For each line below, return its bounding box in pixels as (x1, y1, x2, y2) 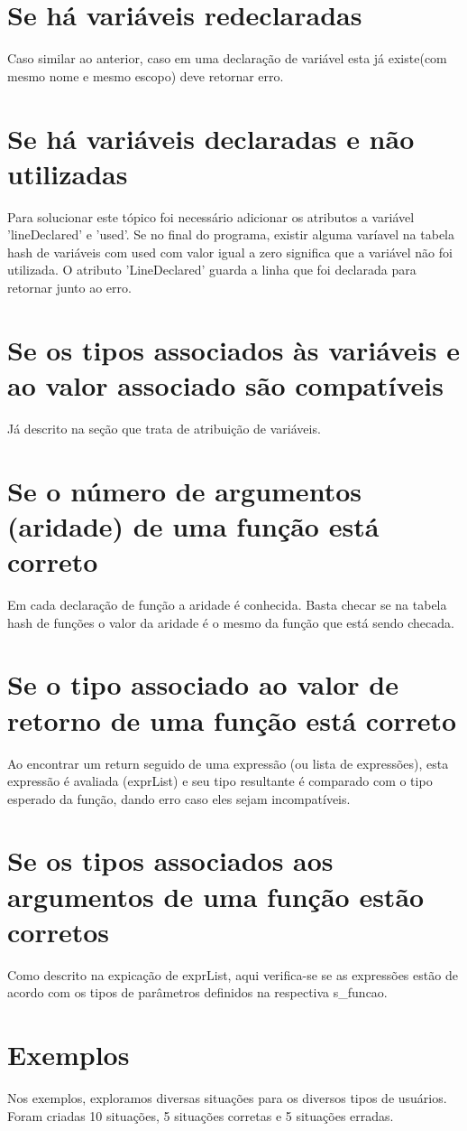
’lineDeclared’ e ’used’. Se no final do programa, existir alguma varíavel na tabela (7, 225, 455, 244)
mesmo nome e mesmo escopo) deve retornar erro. (7, 66, 284, 85)
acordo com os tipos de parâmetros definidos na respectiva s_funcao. (7, 983, 388, 1002)
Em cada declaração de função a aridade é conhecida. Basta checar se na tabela (7, 595, 447, 613)
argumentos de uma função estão (7, 877, 425, 914)
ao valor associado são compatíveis (7, 366, 444, 403)
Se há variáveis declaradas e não (7, 119, 415, 156)
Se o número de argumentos (7, 472, 362, 509)
